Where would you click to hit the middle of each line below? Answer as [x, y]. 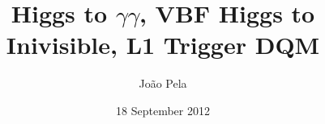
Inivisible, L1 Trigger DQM [163, 45]
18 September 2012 [163, 110]
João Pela [163, 83]
